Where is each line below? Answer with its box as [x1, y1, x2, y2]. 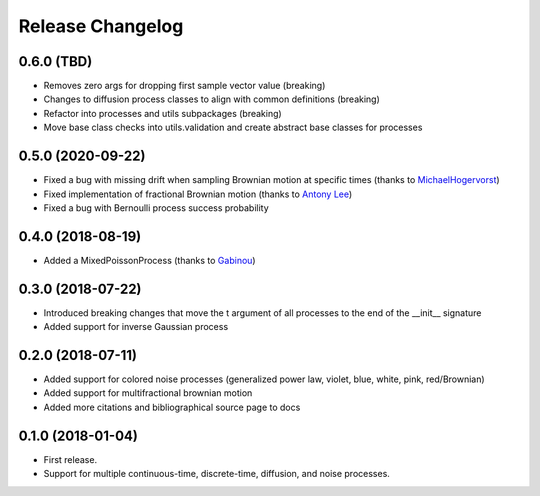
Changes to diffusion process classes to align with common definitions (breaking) [43, 93, 380, 105]
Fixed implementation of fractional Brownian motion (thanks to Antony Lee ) [43, 188, 353, 200]
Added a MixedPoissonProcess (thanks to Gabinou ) [43, 254, 256, 266]
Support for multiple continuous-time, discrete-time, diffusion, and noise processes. [43, 468, 390, 480]
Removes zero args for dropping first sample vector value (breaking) [43, 80, 326, 92]
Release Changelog [18, 15, 184, 37]
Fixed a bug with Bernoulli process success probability [43, 201, 269, 214]
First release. [43, 453, 98, 465]
